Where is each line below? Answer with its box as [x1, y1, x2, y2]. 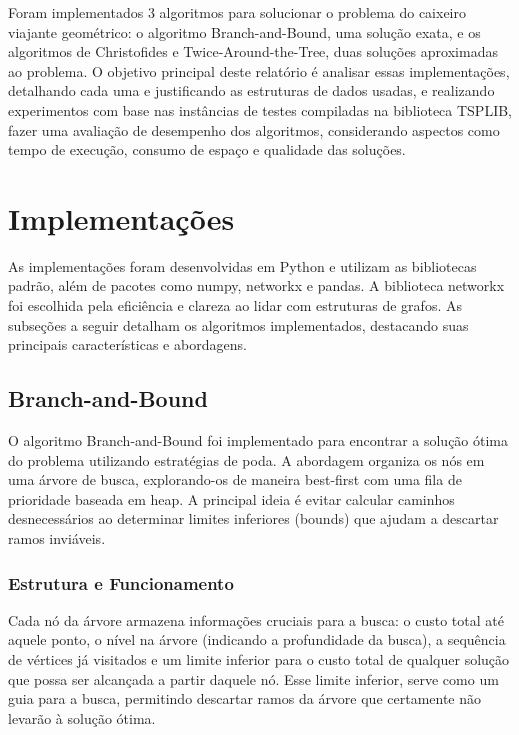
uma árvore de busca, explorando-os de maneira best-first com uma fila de [8, 469, 462, 490]
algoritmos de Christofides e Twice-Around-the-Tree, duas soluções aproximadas [8, 41, 498, 62]
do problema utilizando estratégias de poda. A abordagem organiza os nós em [8, 449, 485, 470]
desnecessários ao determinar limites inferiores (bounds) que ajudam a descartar [8, 508, 499, 529]
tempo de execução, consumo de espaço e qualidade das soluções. [8, 139, 406, 160]
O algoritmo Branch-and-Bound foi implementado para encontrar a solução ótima [8, 430, 509, 451]
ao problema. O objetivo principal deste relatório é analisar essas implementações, [8, 60, 510, 81]
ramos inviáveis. [8, 528, 106, 549]
